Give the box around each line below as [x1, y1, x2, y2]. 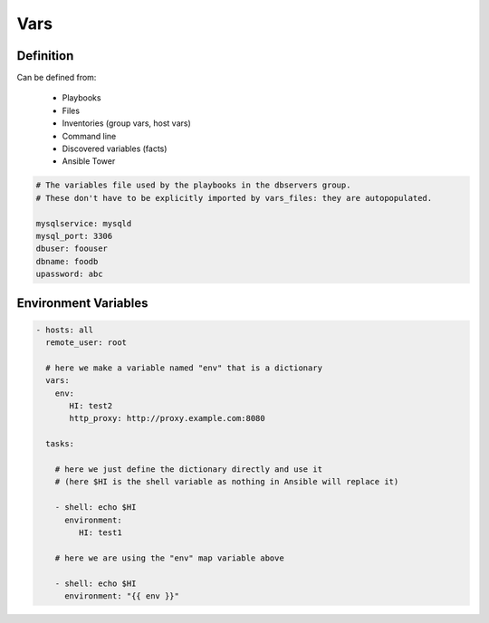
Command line [62, 130, 117, 141]
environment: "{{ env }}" [64, 590, 180, 601]
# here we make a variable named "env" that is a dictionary [45, 362, 323, 373]
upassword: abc [35, 269, 103, 280]
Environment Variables [16, 295, 149, 311]
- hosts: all [35, 324, 94, 335]
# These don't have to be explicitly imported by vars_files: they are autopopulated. [35, 193, 433, 203]
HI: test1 [78, 527, 122, 538]
